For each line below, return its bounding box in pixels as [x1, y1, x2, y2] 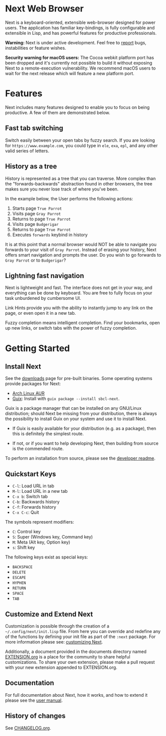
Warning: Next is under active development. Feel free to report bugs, [5, 39, 147, 45]
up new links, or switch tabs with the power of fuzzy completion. [5, 325, 137, 331]
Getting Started [5, 343, 70, 354]
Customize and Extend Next [5, 610, 93, 618]
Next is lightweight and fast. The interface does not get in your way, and [5, 284, 153, 291]
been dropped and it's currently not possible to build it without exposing [5, 60, 153, 66]
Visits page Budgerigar [12, 221, 59, 227]
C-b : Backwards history [12, 499, 60, 505]
